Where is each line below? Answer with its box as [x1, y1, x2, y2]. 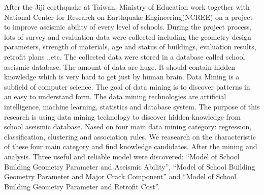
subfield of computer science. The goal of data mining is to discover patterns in [4, 81, 250, 92]
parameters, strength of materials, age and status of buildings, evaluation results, [4, 41, 256, 52]
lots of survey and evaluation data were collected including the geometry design [4, 31, 251, 42]
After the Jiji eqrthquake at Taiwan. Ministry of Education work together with [4, 2, 250, 12]
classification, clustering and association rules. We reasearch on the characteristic [4, 131, 256, 142]
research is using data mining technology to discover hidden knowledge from [4, 111, 241, 122]
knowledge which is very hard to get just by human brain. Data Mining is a [4, 71, 240, 82]
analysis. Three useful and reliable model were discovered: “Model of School [4, 151, 240, 161]
